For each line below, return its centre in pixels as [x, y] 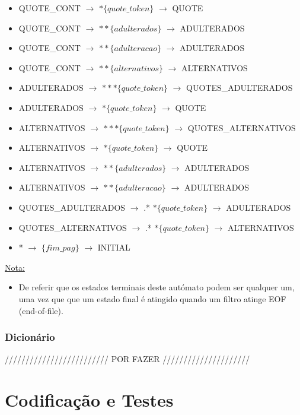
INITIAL [114, 247]
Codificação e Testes [89, 400]
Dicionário [30, 337]
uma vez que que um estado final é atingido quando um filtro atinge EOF [152, 298]
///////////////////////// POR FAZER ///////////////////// [127, 359]
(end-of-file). [41, 310]
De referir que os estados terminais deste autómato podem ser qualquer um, [157, 287]
